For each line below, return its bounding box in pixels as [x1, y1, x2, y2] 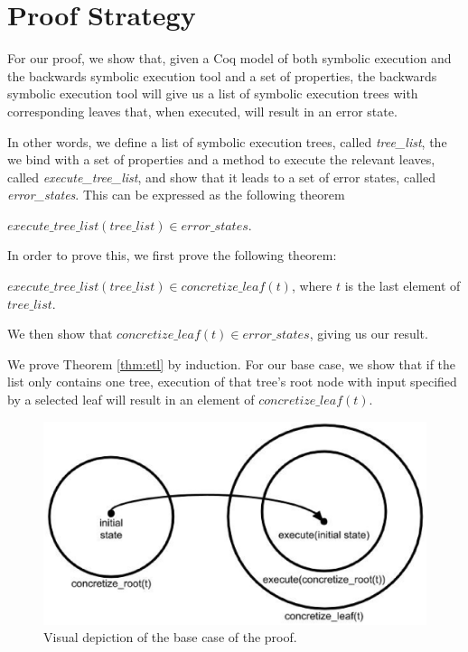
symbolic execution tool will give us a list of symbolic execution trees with [7, 84, 418, 103]
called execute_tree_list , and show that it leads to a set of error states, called [7, 167, 435, 186]
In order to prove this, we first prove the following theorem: [7, 246, 337, 265]
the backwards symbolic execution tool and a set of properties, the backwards [7, 66, 437, 85]
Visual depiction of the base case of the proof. [43, 628, 297, 647]
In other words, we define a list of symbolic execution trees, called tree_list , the [7, 132, 447, 151]
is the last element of [344, 276, 461, 295]
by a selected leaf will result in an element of [7, 390, 255, 409]
